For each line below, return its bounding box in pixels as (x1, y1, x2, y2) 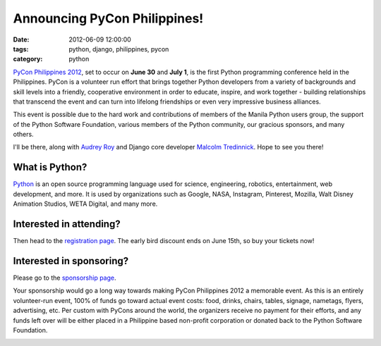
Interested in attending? (13, 218, 121, 230)
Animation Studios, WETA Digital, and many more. (13, 199, 158, 208)
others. (13, 130, 35, 139)
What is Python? (13, 161, 87, 173)
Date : (13, 35, 30, 44)
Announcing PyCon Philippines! (13, 11, 204, 26)
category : (13, 55, 43, 63)
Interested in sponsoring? (13, 254, 129, 267)
